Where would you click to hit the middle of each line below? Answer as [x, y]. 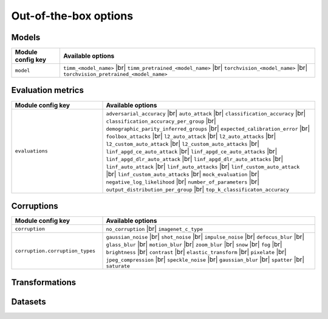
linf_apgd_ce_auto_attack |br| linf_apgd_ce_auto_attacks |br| [192, 151]
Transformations [44, 282]
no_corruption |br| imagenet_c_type [155, 229]
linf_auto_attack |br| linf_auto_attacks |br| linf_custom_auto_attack [203, 166]
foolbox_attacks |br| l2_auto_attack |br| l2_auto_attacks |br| [191, 135]
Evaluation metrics [48, 90]
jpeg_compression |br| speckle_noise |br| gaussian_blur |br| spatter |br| [205, 259]
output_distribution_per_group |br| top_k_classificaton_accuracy [198, 189]
